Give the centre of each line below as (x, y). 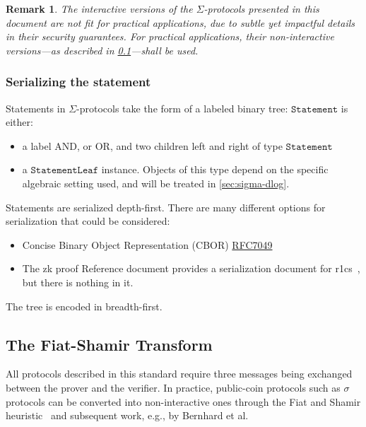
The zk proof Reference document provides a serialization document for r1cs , (191, 268)
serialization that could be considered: (88, 221)
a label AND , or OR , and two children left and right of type (152, 145)
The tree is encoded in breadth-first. (84, 306)
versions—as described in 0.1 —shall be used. (102, 50)
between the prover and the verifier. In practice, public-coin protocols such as (173, 387)
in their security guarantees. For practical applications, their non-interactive (170, 36)
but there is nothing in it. (78, 282)
